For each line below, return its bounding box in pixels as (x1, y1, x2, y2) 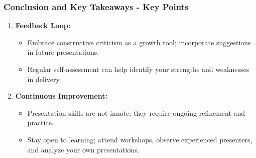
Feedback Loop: (15, 20, 71, 31)
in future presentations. (27, 47, 99, 57)
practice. (27, 117, 54, 128)
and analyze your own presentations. (27, 144, 140, 154)
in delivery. (27, 73, 61, 84)
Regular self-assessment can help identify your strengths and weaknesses (27, 64, 249, 74)
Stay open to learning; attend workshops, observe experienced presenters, (27, 134, 252, 144)
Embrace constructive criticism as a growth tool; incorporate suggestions (27, 37, 251, 47)
